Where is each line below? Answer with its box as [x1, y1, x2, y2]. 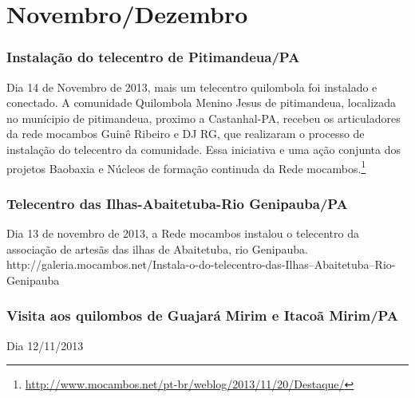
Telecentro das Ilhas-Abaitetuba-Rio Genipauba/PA [6, 193, 348, 213]
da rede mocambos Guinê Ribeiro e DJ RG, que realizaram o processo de [6, 125, 365, 142]
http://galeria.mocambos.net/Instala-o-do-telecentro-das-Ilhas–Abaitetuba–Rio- [6, 256, 396, 273]
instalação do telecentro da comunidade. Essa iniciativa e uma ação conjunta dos [6, 140, 401, 157]
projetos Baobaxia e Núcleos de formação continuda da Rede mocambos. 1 [6, 157, 366, 176]
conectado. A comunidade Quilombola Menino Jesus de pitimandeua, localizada [6, 94, 397, 111]
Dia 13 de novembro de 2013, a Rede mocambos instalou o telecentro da [6, 225, 359, 242]
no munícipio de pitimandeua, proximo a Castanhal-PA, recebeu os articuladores [6, 109, 401, 126]
